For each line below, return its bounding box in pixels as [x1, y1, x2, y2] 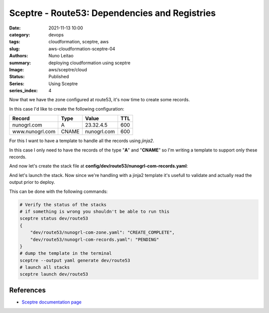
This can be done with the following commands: [9, 188, 108, 194]
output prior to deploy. [9, 179, 55, 185]
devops [48, 31, 64, 37]
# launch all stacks [19, 265, 70, 270]
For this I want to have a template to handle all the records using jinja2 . [9, 138, 154, 144]
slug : [9, 45, 20, 52]
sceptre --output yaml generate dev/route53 [19, 257, 131, 263]
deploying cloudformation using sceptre [48, 60, 131, 66]
